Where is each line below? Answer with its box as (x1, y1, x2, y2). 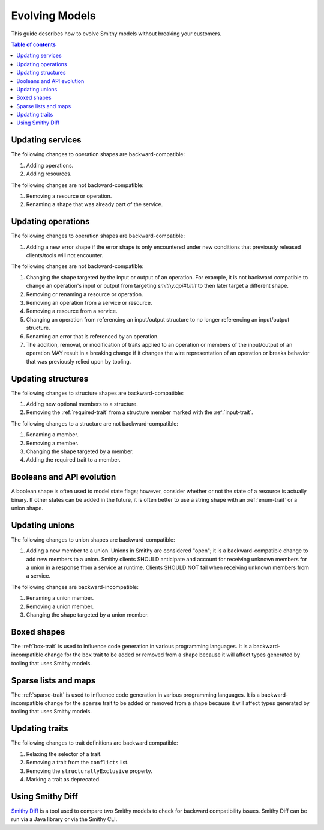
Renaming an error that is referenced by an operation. (26, 332, 159, 340)
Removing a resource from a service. (26, 307, 118, 315)
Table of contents (11, 41, 56, 48)
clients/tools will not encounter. (26, 252, 104, 258)
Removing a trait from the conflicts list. (26, 759, 129, 766)
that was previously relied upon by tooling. (26, 358, 131, 365)
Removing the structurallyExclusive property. (26, 767, 152, 775)
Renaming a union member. (26, 594, 94, 602)
